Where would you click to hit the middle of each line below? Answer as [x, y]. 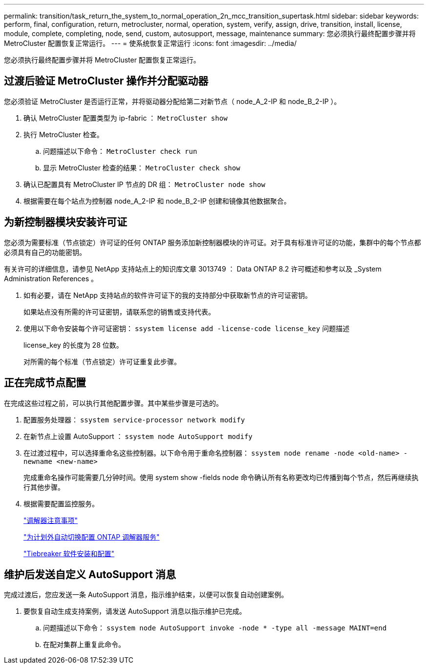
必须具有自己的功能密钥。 [45, 252]
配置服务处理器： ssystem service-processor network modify [134, 419]
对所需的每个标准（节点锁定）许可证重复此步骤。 [102, 361]
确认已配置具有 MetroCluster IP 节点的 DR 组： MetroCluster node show [144, 184]
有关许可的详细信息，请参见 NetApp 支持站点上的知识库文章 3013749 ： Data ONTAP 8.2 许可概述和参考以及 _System [193, 269]
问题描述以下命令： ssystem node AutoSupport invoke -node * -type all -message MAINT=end [215, 628]
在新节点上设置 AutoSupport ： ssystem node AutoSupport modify [138, 436]
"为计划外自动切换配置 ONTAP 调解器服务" [92, 537]
